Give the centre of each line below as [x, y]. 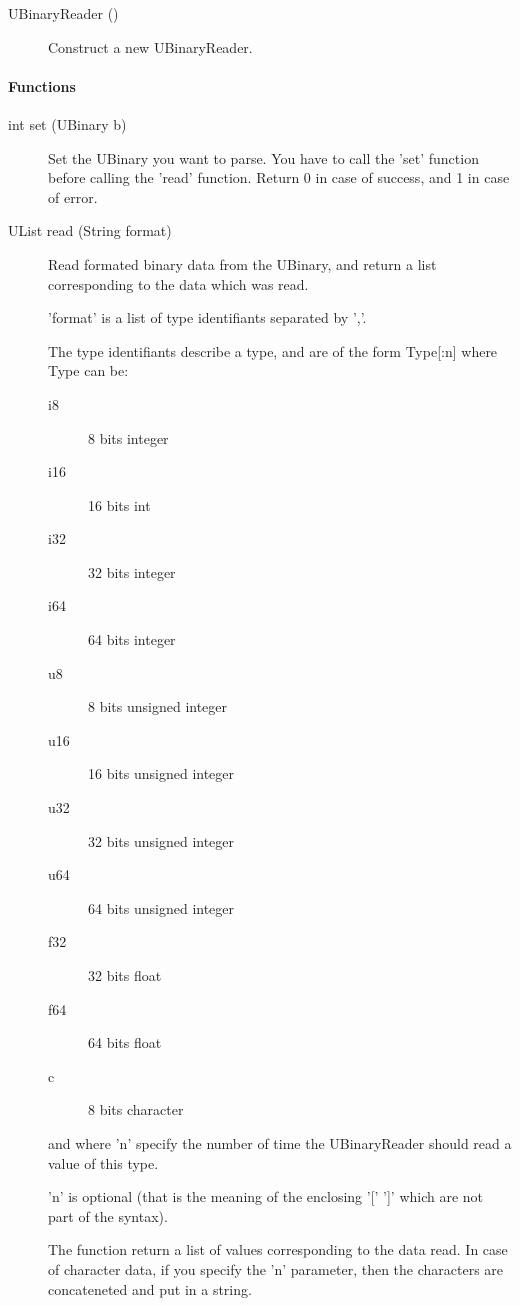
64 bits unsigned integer [161, 907]
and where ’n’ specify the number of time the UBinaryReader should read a [280, 1142]
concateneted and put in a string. [150, 1288]
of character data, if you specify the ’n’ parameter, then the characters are [276, 1268]
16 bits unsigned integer [161, 773]
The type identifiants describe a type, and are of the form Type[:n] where [273, 350]
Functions [42, 85]
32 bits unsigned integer [161, 840]
